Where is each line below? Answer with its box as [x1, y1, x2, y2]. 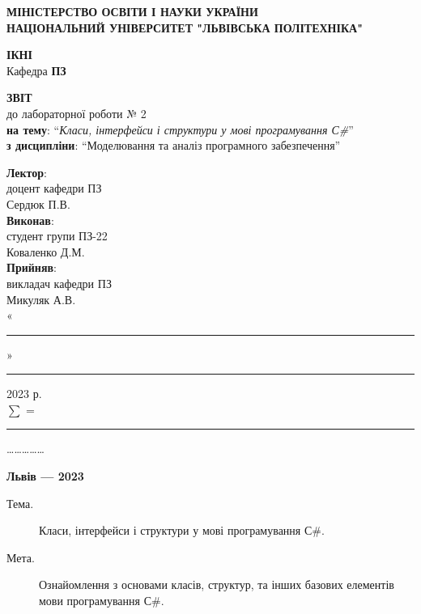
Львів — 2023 [6, 468, 84, 485]
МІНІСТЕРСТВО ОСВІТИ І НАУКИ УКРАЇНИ [6, 3, 258, 19]
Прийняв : [6, 259, 57, 276]
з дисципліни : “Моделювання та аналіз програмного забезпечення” [6, 137, 341, 154]
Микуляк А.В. [6, 290, 76, 307]
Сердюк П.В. [6, 195, 70, 212]
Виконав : [6, 211, 54, 228]
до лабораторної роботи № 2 [6, 104, 147, 121]
